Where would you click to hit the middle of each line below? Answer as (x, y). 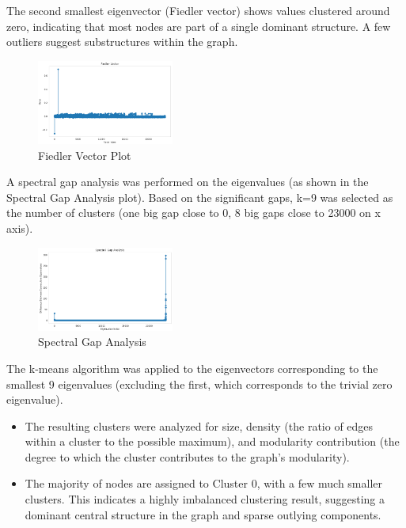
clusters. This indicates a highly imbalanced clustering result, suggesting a (205, 499)
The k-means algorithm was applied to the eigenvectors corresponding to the (192, 368)
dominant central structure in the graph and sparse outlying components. (203, 514)
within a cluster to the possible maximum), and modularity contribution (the (212, 441)
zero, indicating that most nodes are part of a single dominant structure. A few (199, 26)
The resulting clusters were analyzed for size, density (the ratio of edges (199, 425)
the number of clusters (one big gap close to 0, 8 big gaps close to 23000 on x (194, 213)
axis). (20, 228)
